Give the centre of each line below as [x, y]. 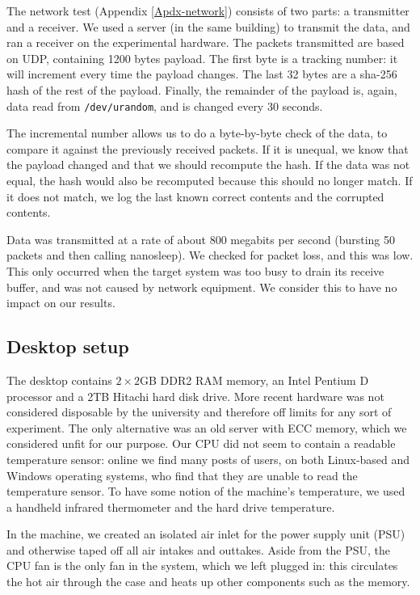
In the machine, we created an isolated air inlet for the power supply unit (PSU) [206, 534]
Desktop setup [68, 346]
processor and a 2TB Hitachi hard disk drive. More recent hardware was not [195, 396]
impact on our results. [61, 303]
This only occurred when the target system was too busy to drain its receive [195, 270]
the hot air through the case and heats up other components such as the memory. [208, 582]
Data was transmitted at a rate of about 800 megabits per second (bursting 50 [201, 239]
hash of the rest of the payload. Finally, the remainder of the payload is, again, [202, 89]
